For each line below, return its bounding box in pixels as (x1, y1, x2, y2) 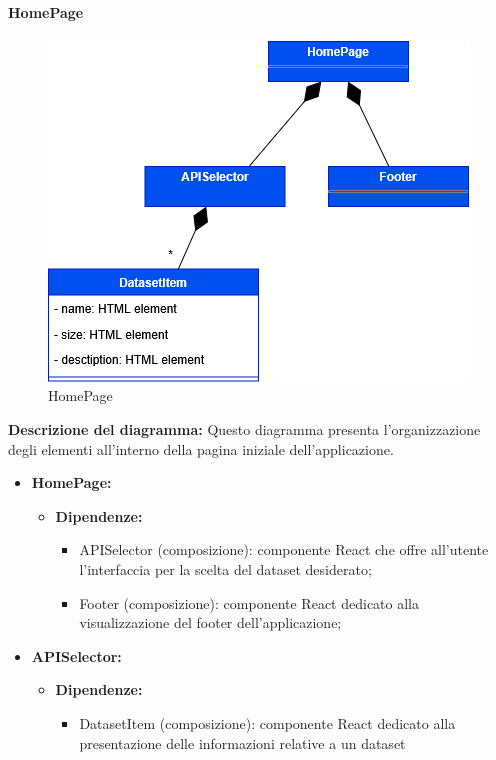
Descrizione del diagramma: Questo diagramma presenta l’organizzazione (8, 418, 481, 439)
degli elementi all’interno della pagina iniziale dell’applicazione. (8, 438, 394, 459)
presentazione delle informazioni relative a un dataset (79, 732, 406, 753)
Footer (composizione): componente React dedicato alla (79, 592, 419, 613)
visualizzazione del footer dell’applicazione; (79, 612, 342, 633)
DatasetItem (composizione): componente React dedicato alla (79, 712, 456, 733)
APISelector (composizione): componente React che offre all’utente (79, 539, 489, 560)
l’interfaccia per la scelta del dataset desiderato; (79, 558, 372, 579)
